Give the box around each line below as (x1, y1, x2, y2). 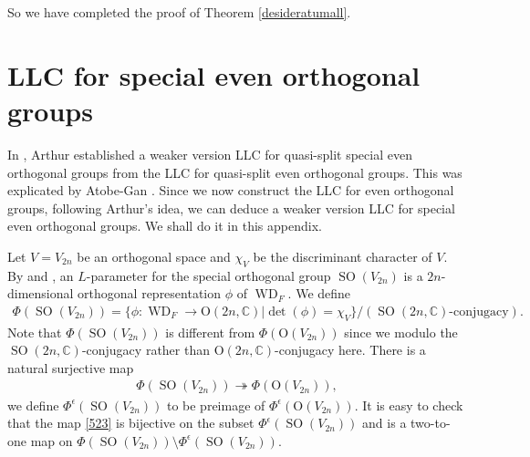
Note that (7, 322, 62, 341)
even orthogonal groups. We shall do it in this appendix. (7, 216, 322, 235)
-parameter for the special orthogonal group (86, 265, 331, 285)
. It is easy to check (354, 395, 463, 414)
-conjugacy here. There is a (275, 340, 426, 359)
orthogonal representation (78, 284, 222, 303)
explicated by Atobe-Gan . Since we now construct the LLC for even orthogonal (7, 181, 454, 200)
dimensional (7, 284, 74, 303)
